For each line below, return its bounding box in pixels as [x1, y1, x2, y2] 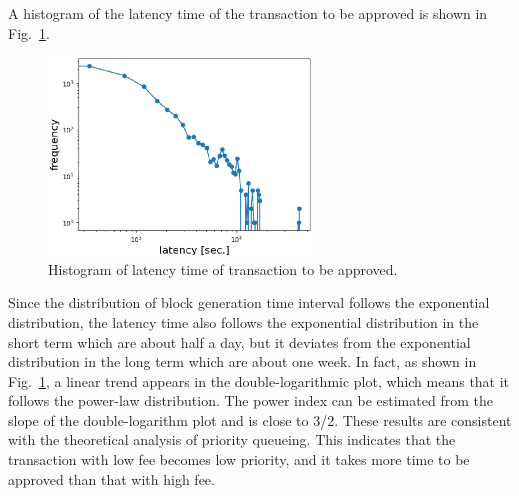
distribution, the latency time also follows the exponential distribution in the [8, 311, 479, 332]
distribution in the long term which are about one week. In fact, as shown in [8, 351, 477, 372]
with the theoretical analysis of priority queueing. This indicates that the [8, 429, 456, 450]
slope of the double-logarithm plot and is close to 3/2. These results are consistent [8, 409, 512, 430]
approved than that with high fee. [8, 468, 215, 489]
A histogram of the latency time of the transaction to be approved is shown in [8, 3, 488, 23]
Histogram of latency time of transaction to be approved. [48, 258, 398, 279]
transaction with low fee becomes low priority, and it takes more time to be [8, 449, 470, 470]
